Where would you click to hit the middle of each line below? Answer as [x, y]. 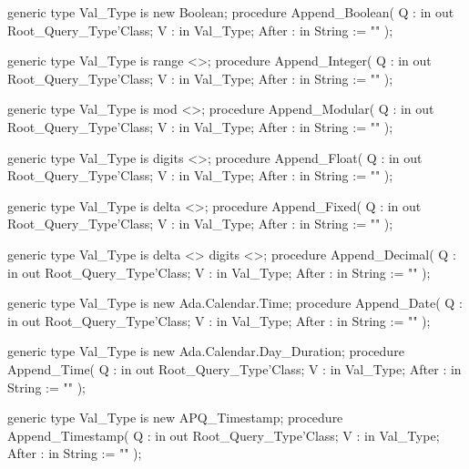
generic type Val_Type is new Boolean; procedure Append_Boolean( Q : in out [231, 12]
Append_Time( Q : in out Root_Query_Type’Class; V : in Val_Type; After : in [234, 368]
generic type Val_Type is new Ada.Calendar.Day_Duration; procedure [206, 351]
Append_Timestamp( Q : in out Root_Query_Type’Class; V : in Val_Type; [224, 435]
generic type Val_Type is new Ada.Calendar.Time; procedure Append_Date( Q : [235, 303]
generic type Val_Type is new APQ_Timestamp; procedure [175, 418]
